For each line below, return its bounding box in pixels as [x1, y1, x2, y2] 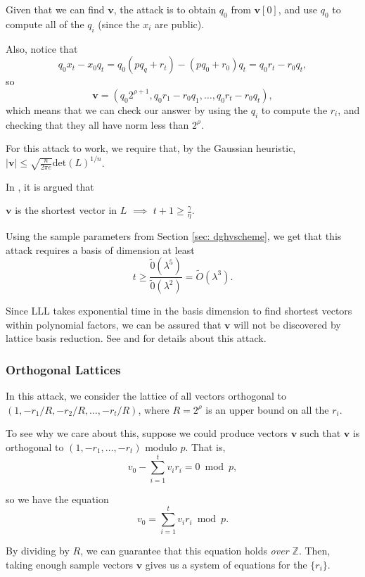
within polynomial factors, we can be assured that [6, 317, 222, 331]
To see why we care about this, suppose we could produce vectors [6, 426, 288, 440]
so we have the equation [6, 491, 109, 506]
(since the [98, 16, 140, 31]
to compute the [261, 102, 328, 117]
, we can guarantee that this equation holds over [80, 543, 289, 558]
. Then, [298, 543, 331, 558]
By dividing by [6, 543, 70, 558]
